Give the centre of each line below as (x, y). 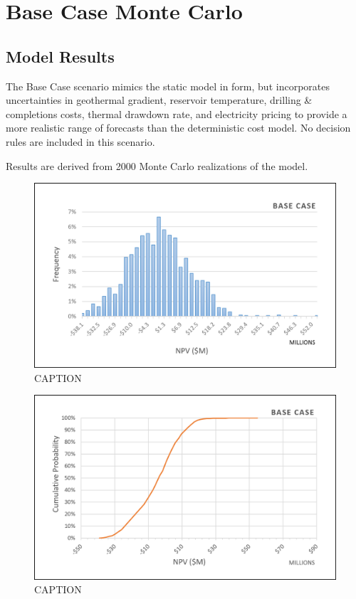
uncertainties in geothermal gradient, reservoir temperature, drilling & (159, 100)
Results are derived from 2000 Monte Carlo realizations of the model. (157, 165)
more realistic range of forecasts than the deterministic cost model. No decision (178, 128)
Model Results (60, 56)
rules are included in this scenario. (80, 141)
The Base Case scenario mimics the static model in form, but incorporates (168, 86)
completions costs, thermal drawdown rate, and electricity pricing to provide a (177, 113)
